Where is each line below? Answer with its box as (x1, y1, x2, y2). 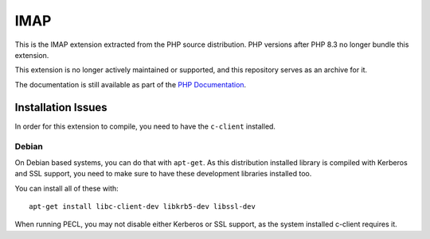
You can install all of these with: (14, 183, 119, 193)
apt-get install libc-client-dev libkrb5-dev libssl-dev (29, 202, 256, 210)
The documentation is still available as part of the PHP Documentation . (14, 79, 247, 89)
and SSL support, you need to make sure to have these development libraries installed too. (14, 169, 312, 179)
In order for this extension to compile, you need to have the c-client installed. (14, 121, 276, 131)
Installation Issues (14, 100, 107, 114)
